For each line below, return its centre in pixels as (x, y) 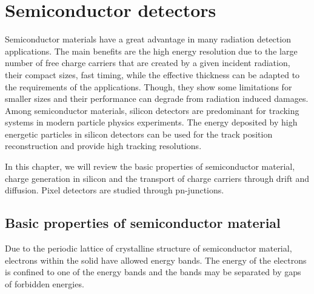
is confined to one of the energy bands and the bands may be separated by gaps (153, 272)
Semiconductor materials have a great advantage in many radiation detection (148, 39)
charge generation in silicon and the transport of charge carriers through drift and (157, 178)
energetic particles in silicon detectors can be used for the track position (139, 134)
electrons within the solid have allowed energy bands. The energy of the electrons (156, 260)
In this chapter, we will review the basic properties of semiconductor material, (150, 166)
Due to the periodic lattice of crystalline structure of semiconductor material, (149, 248)
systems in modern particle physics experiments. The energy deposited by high (151, 122)
